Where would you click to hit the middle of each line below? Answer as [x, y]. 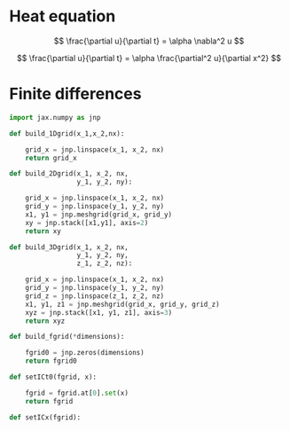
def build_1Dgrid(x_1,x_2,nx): [67, 133]
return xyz [45, 321]
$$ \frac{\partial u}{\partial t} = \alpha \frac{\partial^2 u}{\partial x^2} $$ [149, 58]
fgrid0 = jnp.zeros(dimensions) [85, 353]
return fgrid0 [51, 361]
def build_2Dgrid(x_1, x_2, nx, [69, 174]
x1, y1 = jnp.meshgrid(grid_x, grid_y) [99, 215]
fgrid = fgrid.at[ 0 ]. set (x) [77, 393]
